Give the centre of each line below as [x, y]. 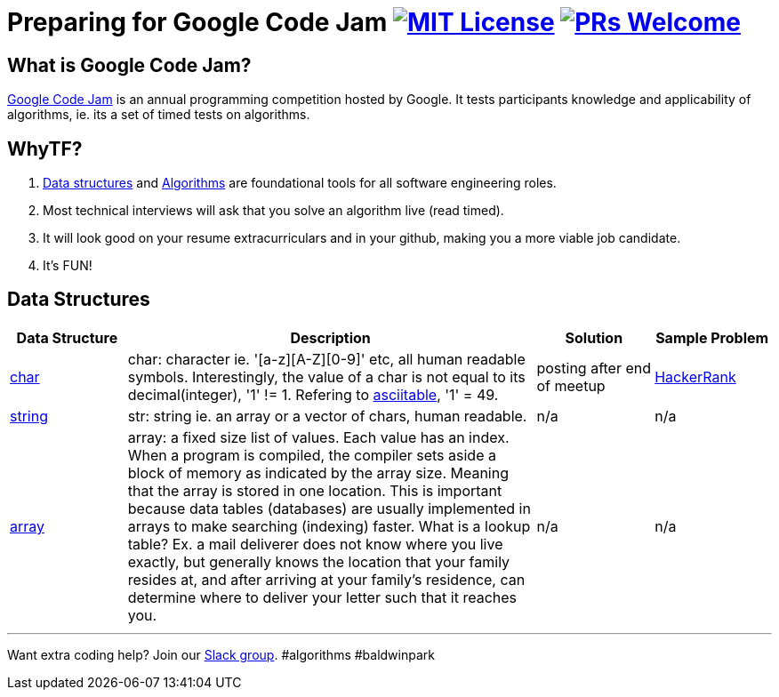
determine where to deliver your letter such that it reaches [322, 597]
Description [330, 337]
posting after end [594, 368]
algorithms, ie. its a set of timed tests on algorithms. [159, 115]
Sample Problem [712, 337]
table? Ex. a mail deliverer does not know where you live [315, 544]
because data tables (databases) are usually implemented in [329, 508]
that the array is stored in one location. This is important [315, 490]
